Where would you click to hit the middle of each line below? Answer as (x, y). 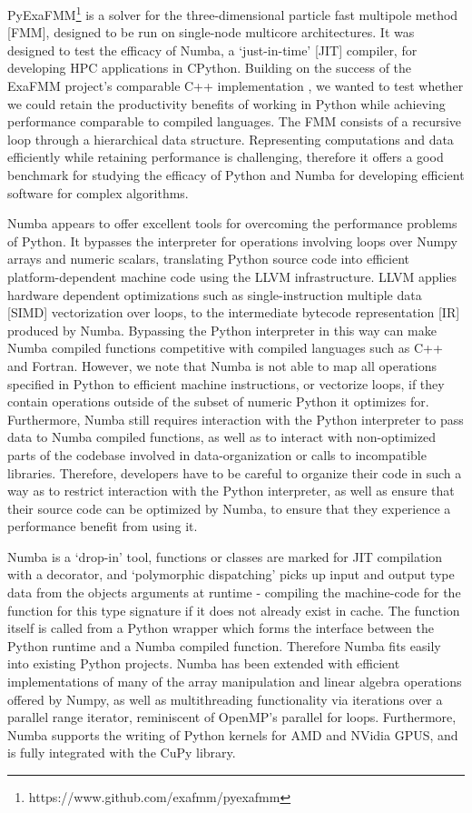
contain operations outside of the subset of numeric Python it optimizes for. (218, 401)
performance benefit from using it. (103, 526)
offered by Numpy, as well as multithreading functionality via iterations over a (225, 699)
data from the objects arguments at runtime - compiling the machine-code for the (234, 592)
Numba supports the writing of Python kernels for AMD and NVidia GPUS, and (233, 734)
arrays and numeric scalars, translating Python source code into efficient (208, 259)
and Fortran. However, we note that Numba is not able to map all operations (222, 365)
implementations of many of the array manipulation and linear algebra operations (235, 682)
